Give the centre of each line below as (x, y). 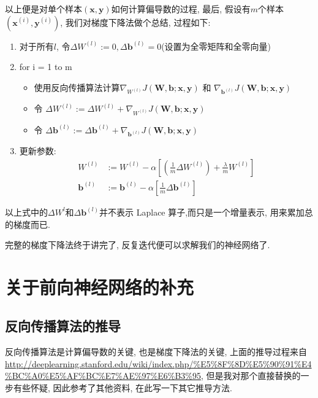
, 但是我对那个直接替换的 (251, 376)
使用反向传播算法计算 (77, 87)
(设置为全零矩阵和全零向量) (216, 46)
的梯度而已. (28, 224)
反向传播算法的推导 (63, 326)
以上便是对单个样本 (44, 9)
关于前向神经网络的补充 (100, 287)
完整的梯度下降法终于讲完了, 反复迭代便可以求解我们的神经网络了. (138, 245)
